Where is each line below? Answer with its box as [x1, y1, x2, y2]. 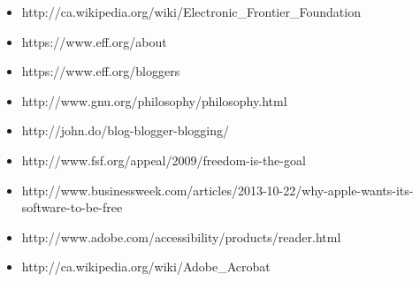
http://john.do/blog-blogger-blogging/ [21, 121, 230, 140]
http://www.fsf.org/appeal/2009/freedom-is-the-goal [21, 150, 306, 169]
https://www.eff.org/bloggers [21, 62, 180, 80]
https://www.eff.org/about [21, 32, 167, 50]
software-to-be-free [21, 198, 123, 217]
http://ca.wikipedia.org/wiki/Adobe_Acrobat [21, 257, 271, 276]
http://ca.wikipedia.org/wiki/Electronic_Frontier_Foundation [21, 3, 361, 20]
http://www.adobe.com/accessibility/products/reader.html [21, 227, 341, 246]
